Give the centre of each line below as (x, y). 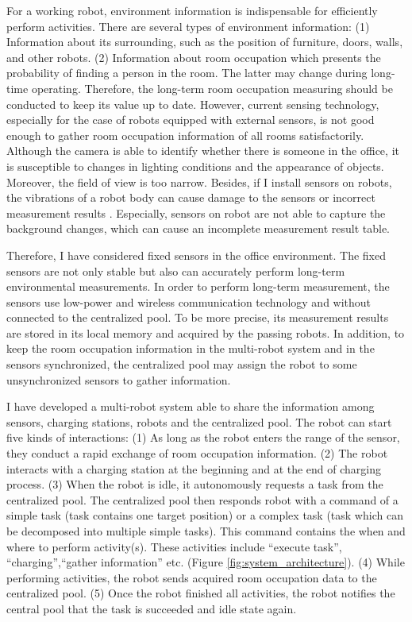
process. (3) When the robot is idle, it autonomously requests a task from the (195, 484)
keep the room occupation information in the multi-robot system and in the (191, 348)
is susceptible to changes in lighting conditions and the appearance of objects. (195, 166)
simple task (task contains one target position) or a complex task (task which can (205, 515)
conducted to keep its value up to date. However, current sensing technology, (193, 104)
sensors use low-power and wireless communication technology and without (189, 301)
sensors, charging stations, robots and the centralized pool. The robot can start (199, 421)
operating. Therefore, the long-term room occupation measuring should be (212, 88)
